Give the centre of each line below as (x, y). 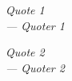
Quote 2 (25, 52)
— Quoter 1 (35, 25)
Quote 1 (25, 10)
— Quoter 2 (35, 67)
